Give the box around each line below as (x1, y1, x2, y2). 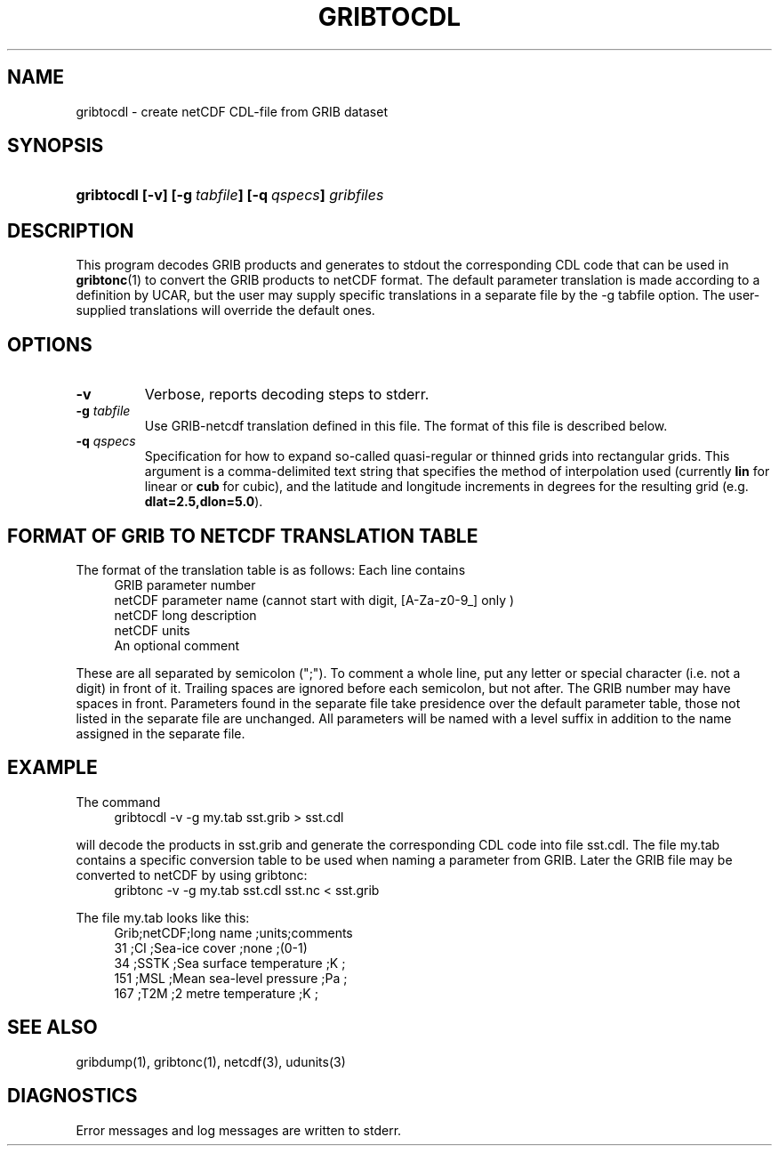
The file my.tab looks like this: (76, 909, 250, 925)
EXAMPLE (7, 756, 98, 779)
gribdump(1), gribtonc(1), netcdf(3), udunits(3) (76, 1053, 346, 1069)
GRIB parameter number (114, 576, 256, 593)
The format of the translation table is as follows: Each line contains (76, 561, 466, 577)
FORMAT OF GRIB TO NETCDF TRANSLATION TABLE (7, 524, 478, 547)
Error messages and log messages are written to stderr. (76, 1122, 402, 1138)
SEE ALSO (7, 1016, 98, 1039)
